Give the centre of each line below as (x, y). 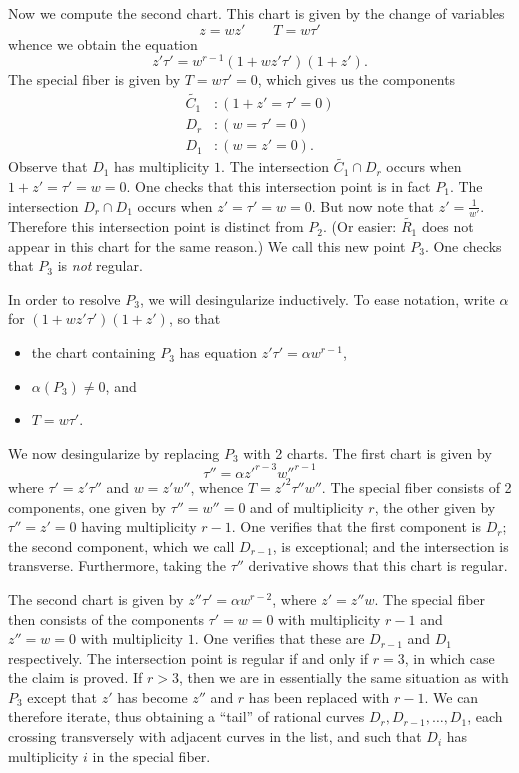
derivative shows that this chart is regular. (378, 565)
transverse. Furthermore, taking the (117, 565)
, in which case (449, 657)
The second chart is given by (96, 598)
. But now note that (372, 205)
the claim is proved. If (75, 677)
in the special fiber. (151, 755)
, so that (194, 318)
